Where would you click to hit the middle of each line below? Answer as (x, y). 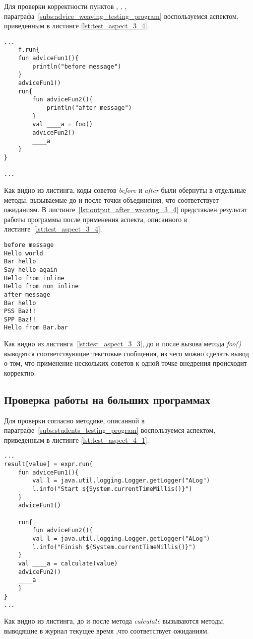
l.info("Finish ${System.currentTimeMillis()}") (114, 547)
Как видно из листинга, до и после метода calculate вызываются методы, (115, 620)
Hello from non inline (41, 286)
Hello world (24, 253)
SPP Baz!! (20, 319)
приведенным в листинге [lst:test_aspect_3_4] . (77, 26)
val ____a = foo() (63, 124)
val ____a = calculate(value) (68, 564)
